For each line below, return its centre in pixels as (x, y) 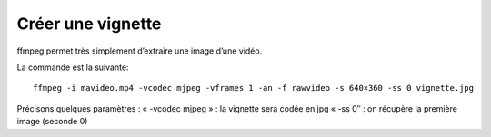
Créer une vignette (89, 24)
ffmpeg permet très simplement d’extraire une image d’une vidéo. (140, 51)
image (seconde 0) (52, 122)
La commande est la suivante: (73, 67)
